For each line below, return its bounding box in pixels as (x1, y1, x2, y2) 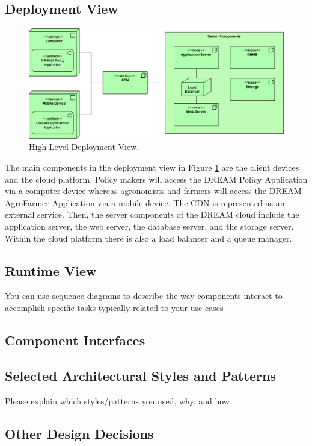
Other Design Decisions (5, 424, 154, 442)
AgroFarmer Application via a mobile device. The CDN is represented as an (5, 196, 285, 209)
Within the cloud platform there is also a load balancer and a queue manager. (5, 231, 292, 244)
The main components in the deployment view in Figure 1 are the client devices (5, 160, 299, 173)
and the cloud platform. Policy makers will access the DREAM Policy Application (5, 172, 308, 185)
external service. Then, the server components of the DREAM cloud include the (5, 208, 299, 221)
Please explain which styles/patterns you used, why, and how (5, 394, 230, 407)
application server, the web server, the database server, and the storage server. (5, 219, 294, 232)
